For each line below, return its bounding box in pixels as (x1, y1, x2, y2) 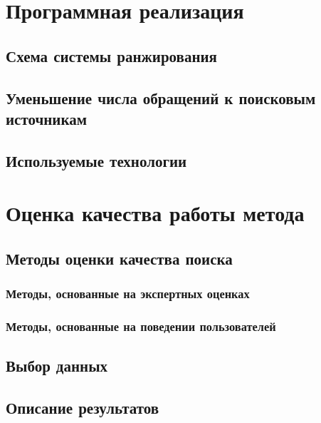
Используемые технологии (6, 149, 187, 171)
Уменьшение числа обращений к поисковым (6, 86, 316, 108)
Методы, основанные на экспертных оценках (6, 285, 250, 302)
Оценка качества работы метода (6, 198, 305, 228)
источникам (6, 107, 88, 129)
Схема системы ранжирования (6, 44, 217, 66)
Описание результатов (6, 397, 159, 419)
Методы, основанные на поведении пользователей (6, 317, 276, 335)
